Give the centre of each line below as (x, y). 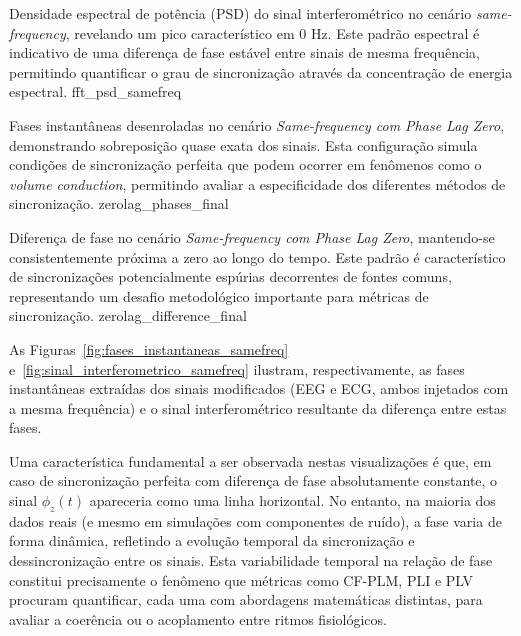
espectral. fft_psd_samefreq (95, 91)
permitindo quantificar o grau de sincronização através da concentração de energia (261, 71)
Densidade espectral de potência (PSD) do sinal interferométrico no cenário (240, 13)
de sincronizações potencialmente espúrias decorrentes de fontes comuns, (230, 276)
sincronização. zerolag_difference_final (128, 315)
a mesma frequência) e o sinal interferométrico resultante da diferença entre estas (258, 407)
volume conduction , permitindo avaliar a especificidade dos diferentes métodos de (257, 183)
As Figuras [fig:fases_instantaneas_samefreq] (149, 348)
